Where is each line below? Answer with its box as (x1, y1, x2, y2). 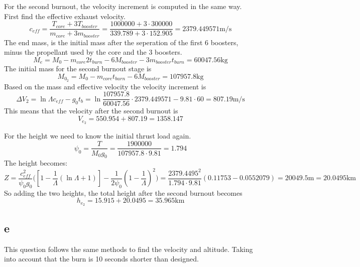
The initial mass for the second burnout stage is (4, 63, 152, 74)
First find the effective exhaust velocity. (4, 11, 126, 21)
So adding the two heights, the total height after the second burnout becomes (4, 187, 243, 198)
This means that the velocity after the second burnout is (4, 105, 178, 116)
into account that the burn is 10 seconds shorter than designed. (4, 253, 199, 264)
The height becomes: (4, 158, 68, 168)
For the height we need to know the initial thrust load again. (4, 130, 191, 141)
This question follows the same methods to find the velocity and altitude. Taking (4, 243, 253, 254)
